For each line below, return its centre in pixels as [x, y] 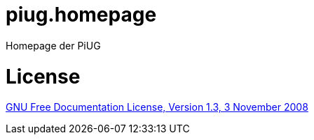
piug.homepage [81, 15]
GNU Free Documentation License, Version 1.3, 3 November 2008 [157, 107]
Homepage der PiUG [53, 45]
